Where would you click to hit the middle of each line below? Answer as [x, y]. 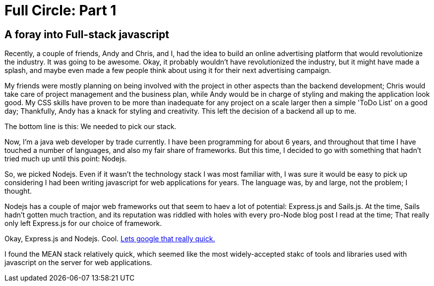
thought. [18, 191]
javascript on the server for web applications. [78, 263]
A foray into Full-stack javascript [87, 34]
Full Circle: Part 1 [61, 10]
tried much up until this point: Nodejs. [66, 159]
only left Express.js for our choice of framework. [83, 223]
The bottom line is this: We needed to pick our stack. [91, 127]
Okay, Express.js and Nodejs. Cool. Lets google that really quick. [110, 239]
